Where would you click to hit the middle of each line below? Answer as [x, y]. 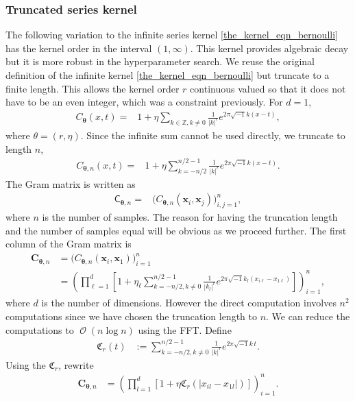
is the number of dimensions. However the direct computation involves [189, 303]
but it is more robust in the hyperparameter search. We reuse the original [160, 61]
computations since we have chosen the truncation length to [131, 316]
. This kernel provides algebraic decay [269, 48]
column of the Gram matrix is [69, 244]
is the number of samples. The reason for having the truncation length [190, 217]
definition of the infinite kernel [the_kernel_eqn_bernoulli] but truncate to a [168, 75]
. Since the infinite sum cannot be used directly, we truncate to [213, 135]
